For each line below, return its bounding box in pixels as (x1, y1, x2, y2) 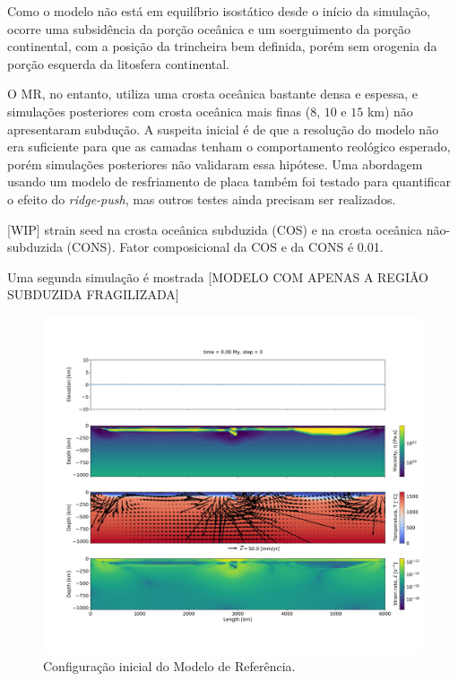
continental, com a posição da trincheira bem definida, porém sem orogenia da (7, 37, 437, 56)
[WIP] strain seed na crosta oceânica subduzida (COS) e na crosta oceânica (7, 220, 423, 238)
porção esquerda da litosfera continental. (7, 54, 230, 73)
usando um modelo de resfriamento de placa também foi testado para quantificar (7, 172, 452, 191)
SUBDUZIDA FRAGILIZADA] (7, 285, 179, 304)
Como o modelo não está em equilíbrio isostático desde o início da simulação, (7, 2, 431, 20)
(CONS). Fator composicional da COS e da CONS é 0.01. (66, 237, 384, 256)
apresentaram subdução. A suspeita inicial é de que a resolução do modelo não (7, 119, 439, 138)
